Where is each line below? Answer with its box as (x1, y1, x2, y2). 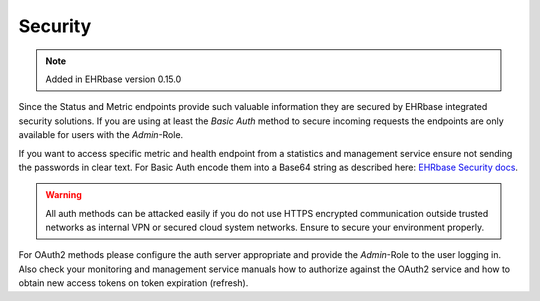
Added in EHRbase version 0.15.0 (45, 73, 182, 85)
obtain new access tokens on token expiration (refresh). (18, 277, 249, 289)
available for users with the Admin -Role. (18, 129, 184, 141)
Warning (45, 189, 82, 201)
